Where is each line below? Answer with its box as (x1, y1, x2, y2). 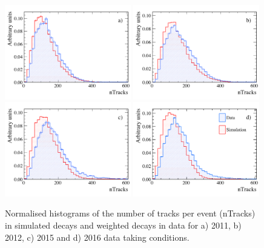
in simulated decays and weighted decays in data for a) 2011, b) (5, 219, 242, 231)
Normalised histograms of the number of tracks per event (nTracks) (5, 207, 256, 220)
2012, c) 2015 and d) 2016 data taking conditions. (5, 230, 190, 243)
